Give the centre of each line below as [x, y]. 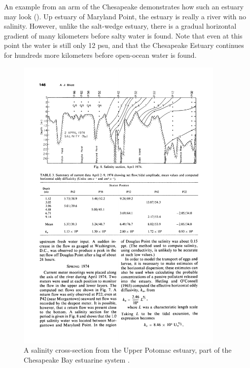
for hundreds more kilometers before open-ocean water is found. [100, 55]
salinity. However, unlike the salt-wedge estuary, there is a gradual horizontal [120, 26]
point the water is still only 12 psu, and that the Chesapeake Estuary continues [124, 45]
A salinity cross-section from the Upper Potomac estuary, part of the [128, 350]
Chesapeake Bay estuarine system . [77, 360]
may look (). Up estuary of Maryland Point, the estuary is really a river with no [125, 16]
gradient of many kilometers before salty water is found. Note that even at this [123, 35]
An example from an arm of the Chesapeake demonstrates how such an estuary [124, 6]
